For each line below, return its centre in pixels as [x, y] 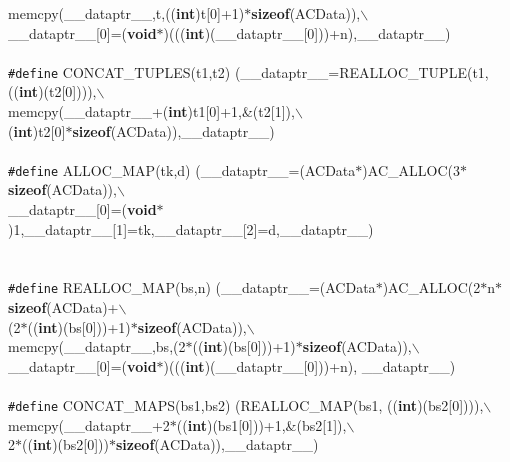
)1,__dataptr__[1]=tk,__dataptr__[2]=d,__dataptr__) [191, 228]
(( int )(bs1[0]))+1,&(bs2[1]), [261, 424]
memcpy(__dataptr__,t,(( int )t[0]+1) [126, 13]
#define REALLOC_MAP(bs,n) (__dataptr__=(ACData [192, 287]
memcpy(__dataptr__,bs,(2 [97, 346]
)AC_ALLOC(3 [411, 169]
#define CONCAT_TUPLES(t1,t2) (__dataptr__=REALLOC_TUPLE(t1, [248, 71]
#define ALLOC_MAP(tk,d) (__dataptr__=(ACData [182, 169]
